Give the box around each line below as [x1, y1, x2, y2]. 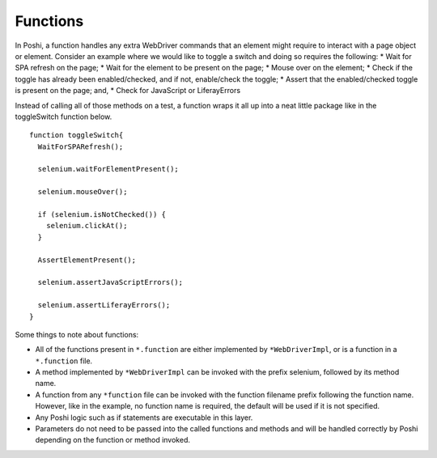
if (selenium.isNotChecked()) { [37, 210, 166, 219]
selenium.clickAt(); [45, 221, 128, 231]
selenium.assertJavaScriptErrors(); [37, 278, 184, 287]
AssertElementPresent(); [37, 255, 137, 265]
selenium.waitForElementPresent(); [37, 164, 180, 174]
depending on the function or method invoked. [35, 435, 190, 445]
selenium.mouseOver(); [37, 187, 128, 197]
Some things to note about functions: [15, 329, 139, 339]
